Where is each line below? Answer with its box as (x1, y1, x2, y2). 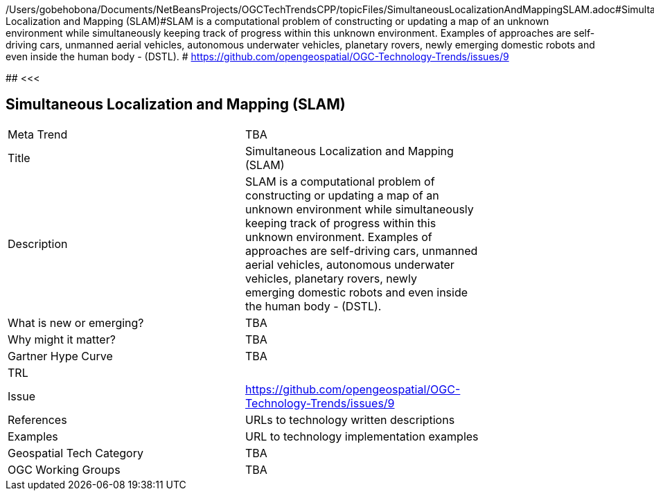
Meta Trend (8, 127, 68, 141)
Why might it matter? (8, 332, 116, 346)
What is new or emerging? (8, 315, 144, 330)
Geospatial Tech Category (8, 445, 143, 460)
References (8, 412, 67, 427)
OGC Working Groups (8, 462, 121, 477)
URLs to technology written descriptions (245, 412, 455, 427)
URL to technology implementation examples (245, 429, 479, 443)
